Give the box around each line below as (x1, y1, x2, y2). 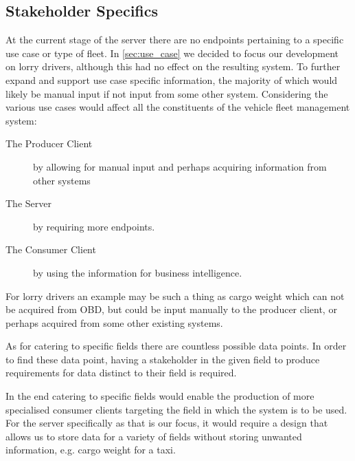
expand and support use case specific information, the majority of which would (5, 72, 338, 87)
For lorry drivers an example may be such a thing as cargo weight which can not (5, 288, 345, 303)
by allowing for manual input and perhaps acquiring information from (33, 159, 327, 173)
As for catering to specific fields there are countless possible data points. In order (5, 339, 347, 353)
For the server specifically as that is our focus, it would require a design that (5, 416, 328, 430)
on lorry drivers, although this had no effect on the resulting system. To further (5, 59, 341, 74)
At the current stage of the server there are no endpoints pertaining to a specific (5, 32, 344, 47)
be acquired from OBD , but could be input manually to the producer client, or (5, 302, 337, 317)
